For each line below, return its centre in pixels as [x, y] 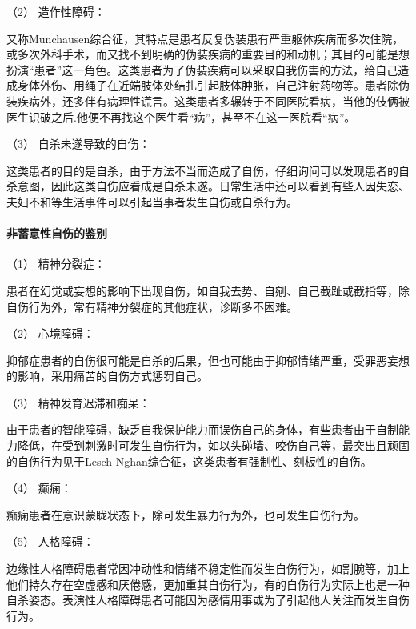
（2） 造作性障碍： [56, 11]
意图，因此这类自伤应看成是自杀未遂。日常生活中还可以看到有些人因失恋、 [213, 186]
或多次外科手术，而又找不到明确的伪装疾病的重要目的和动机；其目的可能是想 [208, 54]
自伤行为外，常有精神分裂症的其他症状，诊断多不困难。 [152, 306]
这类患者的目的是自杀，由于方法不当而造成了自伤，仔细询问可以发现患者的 [202, 170]
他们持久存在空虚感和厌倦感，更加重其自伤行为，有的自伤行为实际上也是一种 [208, 584]
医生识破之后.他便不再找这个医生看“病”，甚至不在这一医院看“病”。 [181, 116]
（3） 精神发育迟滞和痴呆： [78, 402]
